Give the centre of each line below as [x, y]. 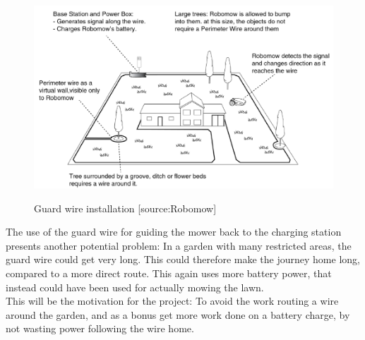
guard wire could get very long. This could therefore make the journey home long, [183, 259]
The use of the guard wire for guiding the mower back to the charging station [174, 232]
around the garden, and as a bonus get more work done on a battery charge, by [178, 314]
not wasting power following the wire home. [100, 328]
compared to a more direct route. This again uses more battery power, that [169, 273]
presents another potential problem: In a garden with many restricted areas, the [179, 245]
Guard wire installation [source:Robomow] [125, 208]
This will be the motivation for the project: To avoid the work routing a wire [172, 301]
